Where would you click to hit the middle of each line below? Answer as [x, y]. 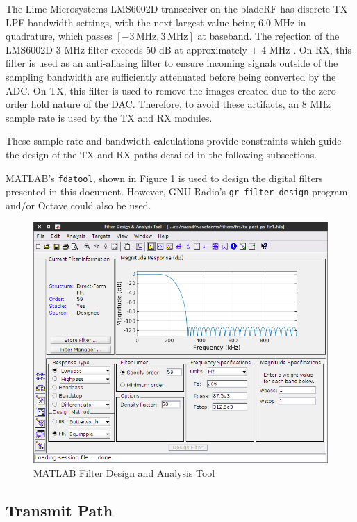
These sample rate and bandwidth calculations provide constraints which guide [174, 141]
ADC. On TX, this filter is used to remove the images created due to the [161, 90]
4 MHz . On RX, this [307, 49]
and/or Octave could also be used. [78, 205]
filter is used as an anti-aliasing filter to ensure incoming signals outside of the [172, 63]
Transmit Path [59, 510]
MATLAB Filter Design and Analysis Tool [124, 472]
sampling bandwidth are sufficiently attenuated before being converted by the [171, 76]
